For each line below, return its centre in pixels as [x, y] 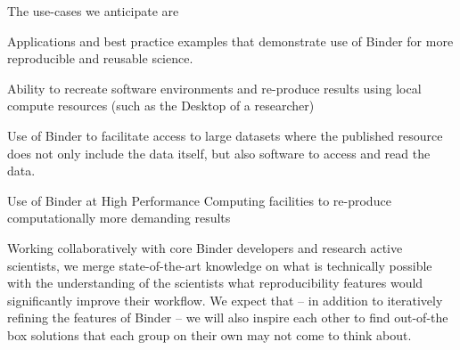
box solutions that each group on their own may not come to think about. [209, 334]
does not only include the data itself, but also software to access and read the [219, 153]
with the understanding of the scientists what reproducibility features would [215, 283]
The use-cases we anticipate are [93, 11]
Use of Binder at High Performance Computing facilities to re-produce [199, 200]
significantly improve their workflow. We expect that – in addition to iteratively [225, 300]
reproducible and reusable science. [100, 58]
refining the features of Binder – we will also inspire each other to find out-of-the [228, 317]
